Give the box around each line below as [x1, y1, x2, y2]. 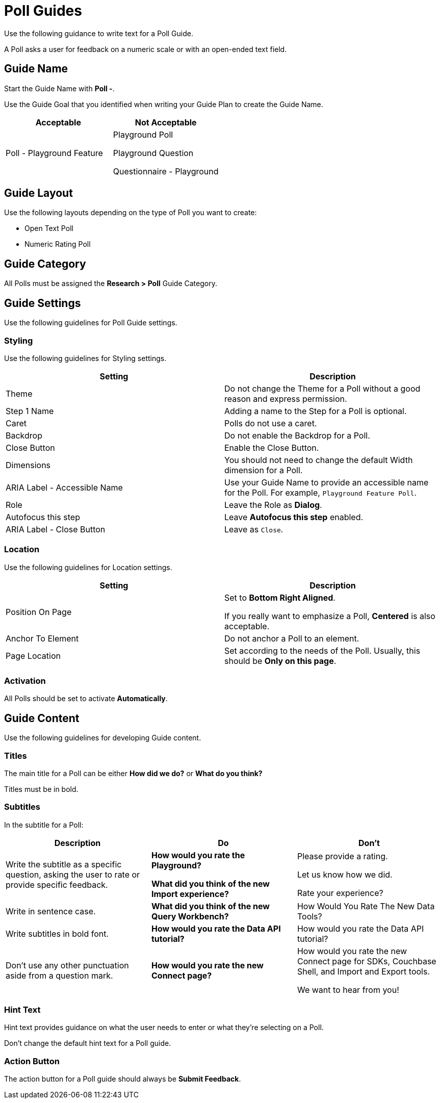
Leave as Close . [224, 524, 283, 534]
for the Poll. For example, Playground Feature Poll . [224, 487, 417, 498]
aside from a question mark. [6, 970, 113, 981]
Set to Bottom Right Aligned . [224, 592, 335, 603]
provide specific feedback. [6, 879, 108, 890]
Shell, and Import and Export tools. [297, 966, 430, 977]
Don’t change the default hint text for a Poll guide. [4, 1039, 171, 1048]
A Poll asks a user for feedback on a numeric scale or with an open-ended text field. [4, 44, 287, 54]
